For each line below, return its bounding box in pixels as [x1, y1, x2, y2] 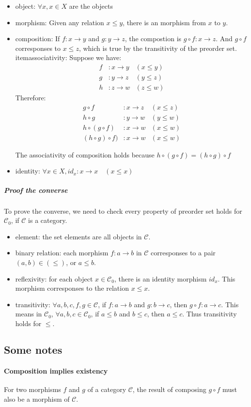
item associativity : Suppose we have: [15, 52, 122, 63]
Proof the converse [4, 185, 68, 195]
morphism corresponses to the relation [15, 283, 129, 293]
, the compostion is [125, 33, 182, 44]
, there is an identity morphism [114, 273, 207, 283]
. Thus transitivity [182, 309, 237, 319]
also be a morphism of [4, 393, 70, 404]
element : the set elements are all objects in [15, 231, 142, 241]
